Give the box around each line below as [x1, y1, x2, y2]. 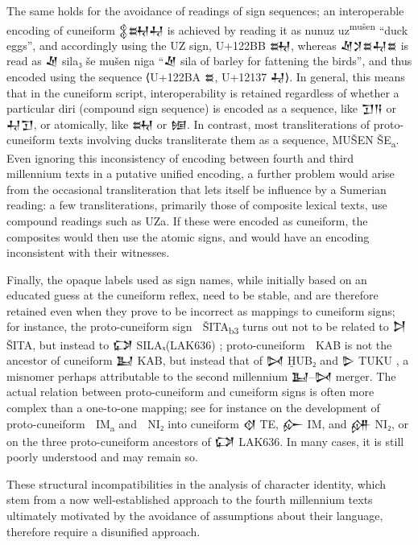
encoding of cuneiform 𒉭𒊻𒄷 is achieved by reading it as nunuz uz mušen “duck [6, 19, 408, 38]
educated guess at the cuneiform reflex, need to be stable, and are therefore [6, 287, 379, 303]
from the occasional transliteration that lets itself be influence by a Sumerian [6, 180, 387, 197]
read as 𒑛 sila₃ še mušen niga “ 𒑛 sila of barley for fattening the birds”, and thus [6, 52, 412, 69]
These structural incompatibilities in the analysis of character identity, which [6, 475, 387, 492]
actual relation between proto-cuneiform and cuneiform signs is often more [6, 383, 375, 400]
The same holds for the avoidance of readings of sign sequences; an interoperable [6, 2, 404, 19]
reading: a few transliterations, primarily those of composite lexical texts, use [6, 196, 387, 213]
